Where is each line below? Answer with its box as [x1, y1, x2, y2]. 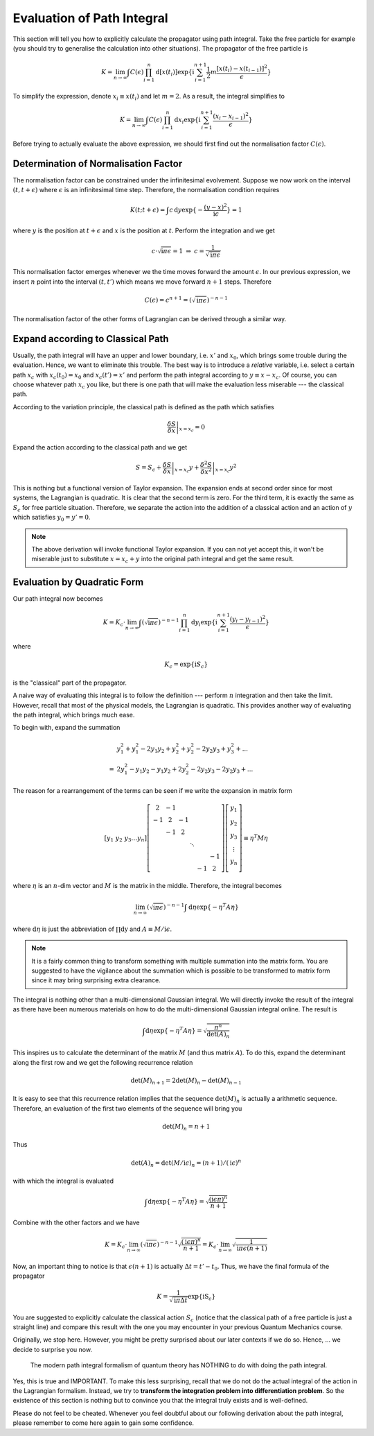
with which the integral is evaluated [12, 1177, 114, 1186]
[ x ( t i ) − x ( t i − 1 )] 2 [216, 63, 268, 74]
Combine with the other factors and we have [12, 1218, 140, 1227]
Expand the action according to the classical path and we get [12, 443, 187, 451]
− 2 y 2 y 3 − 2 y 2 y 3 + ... [190, 765, 253, 775]
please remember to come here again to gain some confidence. [12, 1419, 194, 1427]
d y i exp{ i [190, 618, 218, 628]
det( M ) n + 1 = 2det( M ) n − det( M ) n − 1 [130, 1076, 242, 1086]
